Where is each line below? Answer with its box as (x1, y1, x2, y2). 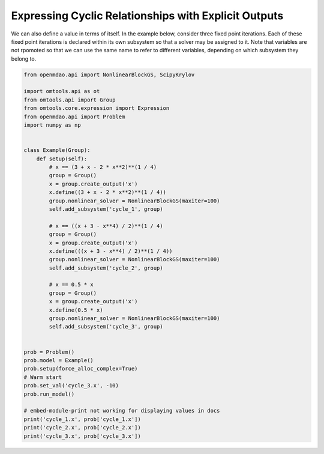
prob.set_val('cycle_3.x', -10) (23, 382, 119, 389)
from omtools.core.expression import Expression (23, 105, 170, 112)
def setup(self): (36, 155, 88, 162)
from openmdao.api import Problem (23, 113, 125, 120)
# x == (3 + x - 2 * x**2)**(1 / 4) (49, 164, 157, 171)
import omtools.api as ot (23, 88, 100, 95)
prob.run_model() (23, 390, 75, 398)
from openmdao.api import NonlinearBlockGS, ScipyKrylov (23, 71, 195, 78)
